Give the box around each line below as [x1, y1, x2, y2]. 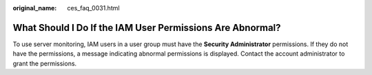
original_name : [12, 4, 57, 12]
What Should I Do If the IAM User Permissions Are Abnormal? [12, 21, 282, 34]
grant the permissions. [12, 59, 77, 67]
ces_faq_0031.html [67, 4, 120, 12]
